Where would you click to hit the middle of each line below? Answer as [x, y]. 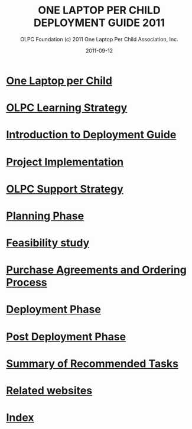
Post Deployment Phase [66, 337]
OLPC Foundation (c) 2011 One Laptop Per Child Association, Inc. [99, 39]
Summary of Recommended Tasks [92, 363]
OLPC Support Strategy [65, 189]
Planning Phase [45, 216]
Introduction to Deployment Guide [91, 135]
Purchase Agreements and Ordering [97, 270]
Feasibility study [48, 243]
